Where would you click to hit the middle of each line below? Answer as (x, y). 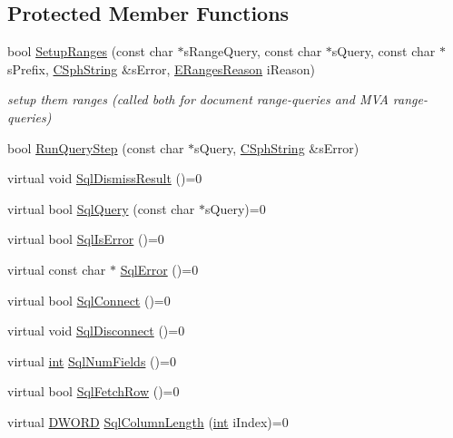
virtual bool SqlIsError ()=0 (86, 239)
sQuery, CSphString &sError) (277, 147)
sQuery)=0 (236, 208)
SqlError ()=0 (159, 269)
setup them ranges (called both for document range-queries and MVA (198, 99)
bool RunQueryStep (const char (96, 147)
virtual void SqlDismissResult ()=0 (105, 178)
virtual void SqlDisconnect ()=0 (96, 331)
